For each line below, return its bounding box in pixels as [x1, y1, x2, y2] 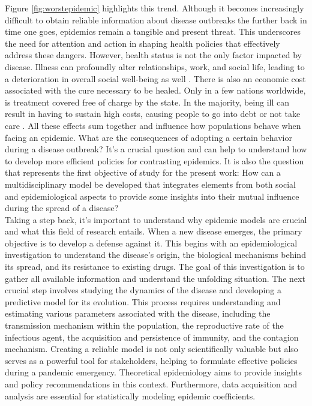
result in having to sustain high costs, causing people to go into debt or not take [5, 107, 301, 120]
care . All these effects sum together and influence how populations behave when [5, 119, 301, 131]
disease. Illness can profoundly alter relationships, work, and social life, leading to [5, 60, 305, 73]
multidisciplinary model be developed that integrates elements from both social [5, 178, 296, 190]
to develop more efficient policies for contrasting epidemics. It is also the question [5, 154, 304, 167]
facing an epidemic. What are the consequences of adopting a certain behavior [5, 131, 292, 143]
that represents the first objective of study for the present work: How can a [5, 166, 281, 179]
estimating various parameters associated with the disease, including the [5, 307, 271, 320]
